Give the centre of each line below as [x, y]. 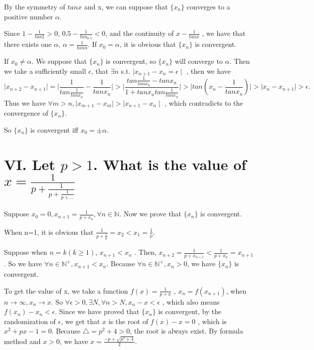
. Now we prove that [150, 214]
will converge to [199, 61]
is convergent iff [54, 129]
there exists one [28, 44]
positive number [29, 16]
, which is [212, 321]
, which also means [191, 301]
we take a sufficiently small [45, 71]
